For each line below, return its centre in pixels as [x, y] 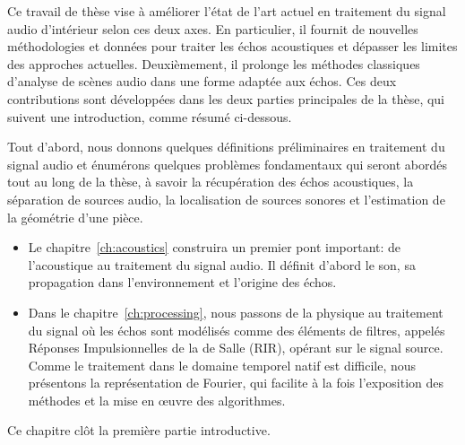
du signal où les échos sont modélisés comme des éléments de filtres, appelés [237, 330]
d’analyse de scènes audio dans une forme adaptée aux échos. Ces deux [202, 81]
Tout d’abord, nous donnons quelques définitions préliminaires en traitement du [226, 147]
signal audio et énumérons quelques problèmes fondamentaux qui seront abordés [228, 164]
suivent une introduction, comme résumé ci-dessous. [150, 116]
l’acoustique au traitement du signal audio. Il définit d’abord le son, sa [222, 264]
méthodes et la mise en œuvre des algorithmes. [157, 400]
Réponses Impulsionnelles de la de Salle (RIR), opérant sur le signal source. [236, 348]
